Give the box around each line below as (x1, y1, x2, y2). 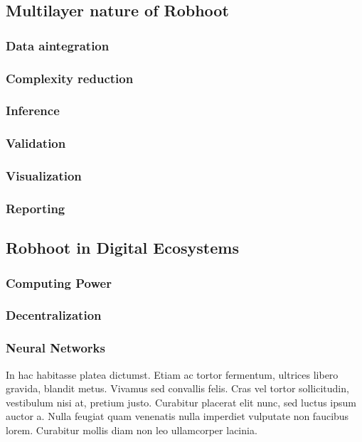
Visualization (6, 167, 82, 185)
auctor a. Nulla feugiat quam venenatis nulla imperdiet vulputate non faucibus (6, 409, 349, 424)
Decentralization (6, 306, 102, 324)
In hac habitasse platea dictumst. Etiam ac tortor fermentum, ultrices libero (6, 367, 339, 382)
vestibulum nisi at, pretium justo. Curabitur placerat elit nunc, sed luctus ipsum (6, 394, 356, 409)
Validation (6, 134, 66, 152)
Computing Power (6, 274, 112, 291)
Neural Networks (6, 339, 105, 357)
